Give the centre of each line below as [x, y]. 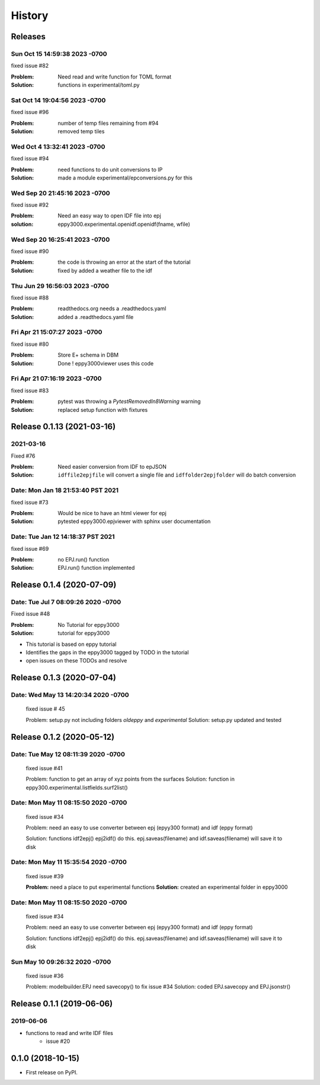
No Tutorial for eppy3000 [89, 624]
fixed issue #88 [30, 298]
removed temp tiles [81, 131]
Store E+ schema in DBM [88, 355]
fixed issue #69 [30, 548]
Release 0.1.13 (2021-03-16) [63, 427]
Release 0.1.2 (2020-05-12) [63, 737]
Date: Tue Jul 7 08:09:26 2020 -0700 [66, 602]
